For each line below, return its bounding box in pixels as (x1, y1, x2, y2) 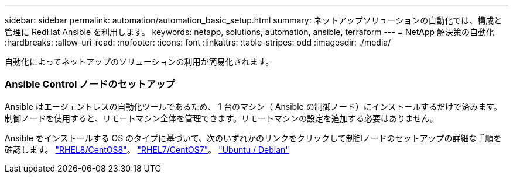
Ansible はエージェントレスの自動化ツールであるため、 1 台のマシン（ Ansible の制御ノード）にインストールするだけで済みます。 (5, 101, 502, 111)
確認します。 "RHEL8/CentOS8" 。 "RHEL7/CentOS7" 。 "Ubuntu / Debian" (5, 144, 289, 155)
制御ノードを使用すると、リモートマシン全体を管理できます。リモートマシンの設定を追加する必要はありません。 (5, 113, 438, 123)
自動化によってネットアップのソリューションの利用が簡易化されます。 (5, 57, 274, 67)
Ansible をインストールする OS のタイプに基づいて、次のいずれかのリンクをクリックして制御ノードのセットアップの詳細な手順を (5, 132, 502, 143)
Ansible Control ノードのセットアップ (5, 78, 175, 90)
